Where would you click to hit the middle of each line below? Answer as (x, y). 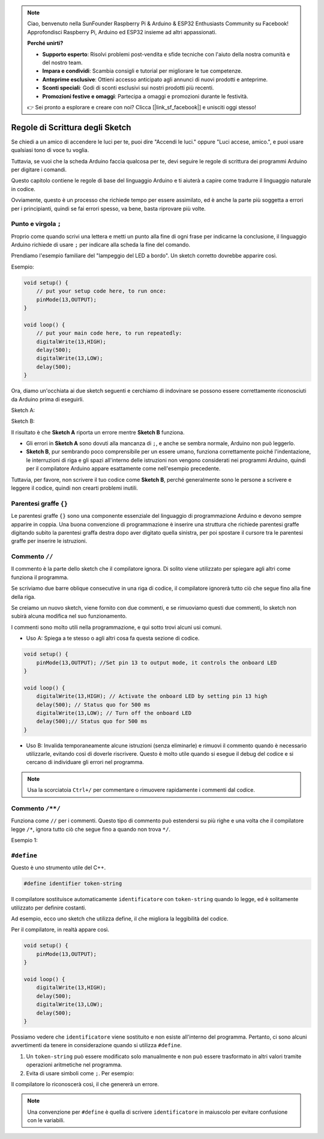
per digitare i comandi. (39, 169)
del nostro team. (62, 62)
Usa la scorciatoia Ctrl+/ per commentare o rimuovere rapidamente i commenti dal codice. (141, 790)
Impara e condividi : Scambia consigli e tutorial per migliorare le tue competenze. (142, 71)
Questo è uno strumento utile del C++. (58, 867)
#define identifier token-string (73, 884)
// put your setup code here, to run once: (101, 291)
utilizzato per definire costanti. (49, 908)
